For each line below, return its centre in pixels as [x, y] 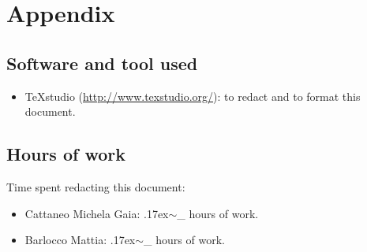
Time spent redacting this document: [96, 186]
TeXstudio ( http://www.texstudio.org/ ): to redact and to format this [193, 96]
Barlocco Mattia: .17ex [80, 240]
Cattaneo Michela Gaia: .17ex [97, 213]
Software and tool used [102, 63]
